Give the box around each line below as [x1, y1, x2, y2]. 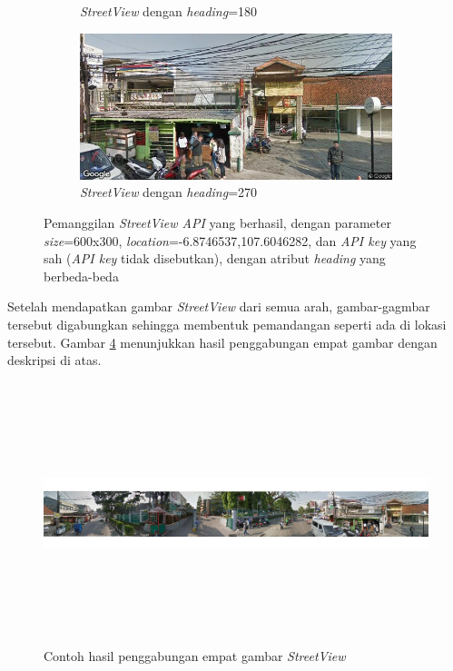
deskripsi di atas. [7, 350, 102, 370]
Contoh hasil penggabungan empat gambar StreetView [44, 646, 346, 666]
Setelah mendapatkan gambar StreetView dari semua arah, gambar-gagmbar [7, 297, 430, 316]
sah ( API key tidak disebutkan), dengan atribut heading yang [44, 249, 386, 268]
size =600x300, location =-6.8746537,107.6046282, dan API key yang [44, 231, 417, 250]
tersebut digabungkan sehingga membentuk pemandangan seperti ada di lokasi [7, 315, 447, 333]
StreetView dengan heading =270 [80, 183, 258, 202]
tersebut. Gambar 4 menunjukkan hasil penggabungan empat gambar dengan [7, 332, 438, 351]
